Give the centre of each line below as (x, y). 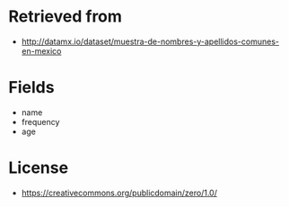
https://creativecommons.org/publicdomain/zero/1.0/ (119, 193)
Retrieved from (66, 17)
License (39, 168)
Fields (31, 88)
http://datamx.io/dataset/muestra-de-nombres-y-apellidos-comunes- (150, 41)
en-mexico (41, 50)
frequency (40, 121)
